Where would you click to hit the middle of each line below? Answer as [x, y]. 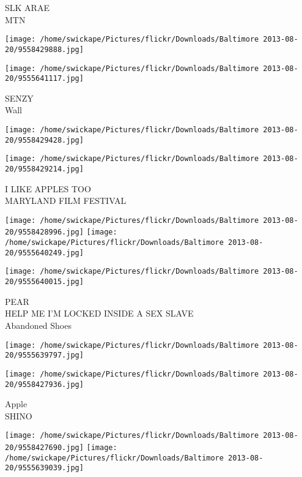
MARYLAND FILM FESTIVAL [66, 201]
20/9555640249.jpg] [44, 253]
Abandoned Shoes [38, 325]
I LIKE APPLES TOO [48, 188]
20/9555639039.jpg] [44, 468]
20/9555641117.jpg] [44, 79]
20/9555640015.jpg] [44, 282]
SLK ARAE [27, 7]
